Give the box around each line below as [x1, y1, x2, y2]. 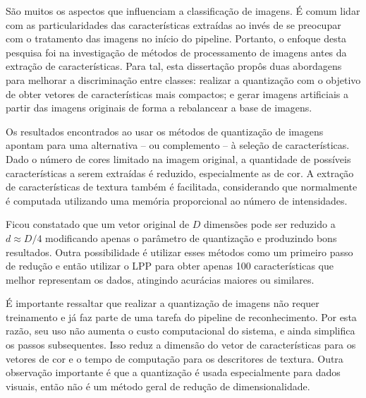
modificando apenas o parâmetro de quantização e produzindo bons [45, 230, 337, 245]
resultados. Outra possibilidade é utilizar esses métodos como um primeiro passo [6, 244, 353, 259]
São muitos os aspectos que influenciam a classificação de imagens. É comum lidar [6, 4, 360, 18]
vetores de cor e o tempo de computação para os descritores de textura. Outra [6, 351, 343, 366]
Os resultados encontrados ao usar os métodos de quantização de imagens [6, 123, 324, 138]
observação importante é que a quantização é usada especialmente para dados [6, 365, 341, 380]
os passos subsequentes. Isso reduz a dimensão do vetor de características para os [6, 337, 356, 352]
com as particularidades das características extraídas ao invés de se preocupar [6, 17, 341, 32]
